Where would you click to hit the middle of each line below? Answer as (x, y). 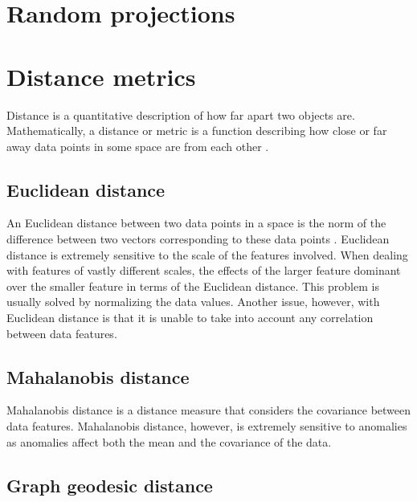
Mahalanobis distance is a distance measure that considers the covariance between (209, 410)
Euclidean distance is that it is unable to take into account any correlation (190, 318)
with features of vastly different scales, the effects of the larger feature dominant (204, 270)
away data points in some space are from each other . (138, 146)
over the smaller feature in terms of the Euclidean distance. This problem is (193, 286)
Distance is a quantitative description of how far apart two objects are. (181, 114)
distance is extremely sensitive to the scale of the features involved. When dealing (207, 254)
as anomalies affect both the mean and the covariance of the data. (169, 441)
